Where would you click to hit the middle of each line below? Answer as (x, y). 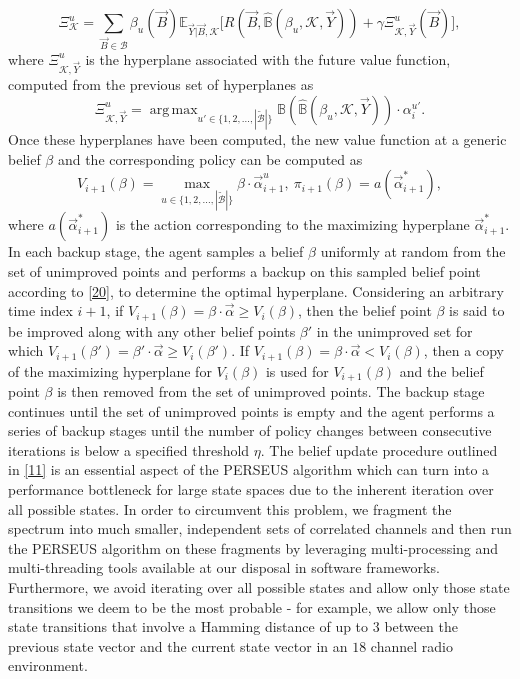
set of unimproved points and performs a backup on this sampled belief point (244, 270)
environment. (48, 665)
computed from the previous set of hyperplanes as (161, 84)
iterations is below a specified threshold (129, 449)
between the (421, 626)
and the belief (441, 370)
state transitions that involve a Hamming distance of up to (188, 626)
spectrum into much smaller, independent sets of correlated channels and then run (260, 528)
